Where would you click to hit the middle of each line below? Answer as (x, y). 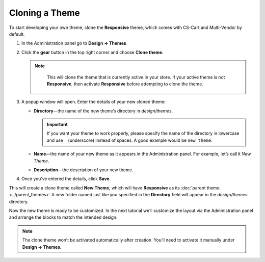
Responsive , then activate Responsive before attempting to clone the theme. (125, 84)
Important (57, 125)
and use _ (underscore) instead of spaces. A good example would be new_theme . (130, 140)
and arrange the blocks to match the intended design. (63, 217)
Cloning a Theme (45, 13)
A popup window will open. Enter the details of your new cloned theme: (93, 102)
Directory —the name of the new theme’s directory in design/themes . (103, 111)
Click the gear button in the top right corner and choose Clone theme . (93, 52)
